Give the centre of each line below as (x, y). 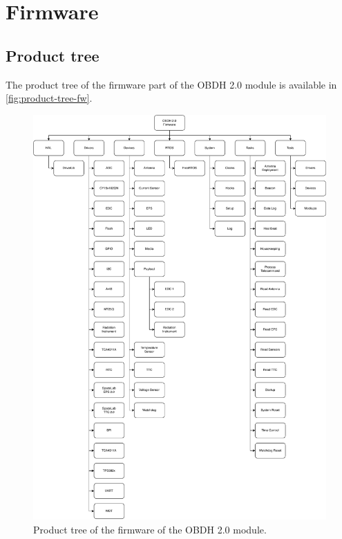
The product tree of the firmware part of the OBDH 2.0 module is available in (171, 84)
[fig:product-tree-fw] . (49, 98)
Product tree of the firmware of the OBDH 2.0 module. (150, 529)
